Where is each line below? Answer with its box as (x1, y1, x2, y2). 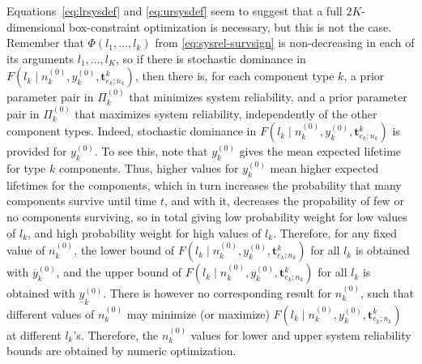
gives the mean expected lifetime (239, 143, 402, 160)
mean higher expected (270, 159, 379, 176)
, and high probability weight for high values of (28, 224, 262, 241)
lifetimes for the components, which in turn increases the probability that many (6, 176, 402, 193)
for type (6, 159, 46, 176)
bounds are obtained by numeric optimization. (6, 342, 237, 359)
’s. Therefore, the (73, 326, 159, 343)
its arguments (6, 49, 75, 66)
